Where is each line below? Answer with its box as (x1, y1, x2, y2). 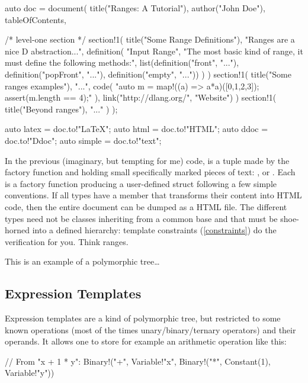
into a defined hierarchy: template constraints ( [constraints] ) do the (32, 224, 277, 236)
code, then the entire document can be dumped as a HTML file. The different (5, 200, 287, 213)
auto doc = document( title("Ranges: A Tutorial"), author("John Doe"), (5, 2, 265, 14)
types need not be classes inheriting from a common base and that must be (5, 212, 278, 224)
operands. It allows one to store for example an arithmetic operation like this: (5, 335, 287, 347)
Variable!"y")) (5, 366, 54, 379)
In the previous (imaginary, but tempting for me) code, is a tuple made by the (5, 154, 290, 166)
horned (5, 224, 30, 236)
